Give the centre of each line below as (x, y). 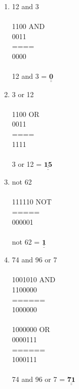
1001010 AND (34, 279)
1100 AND (28, 26)
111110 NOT (32, 202)
